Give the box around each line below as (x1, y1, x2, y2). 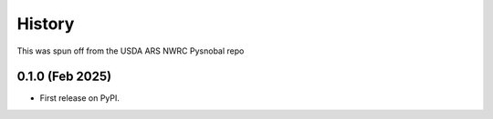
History (16, 14, 75, 34)
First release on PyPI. (39, 93, 121, 104)
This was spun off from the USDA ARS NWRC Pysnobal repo (16, 45, 245, 56)
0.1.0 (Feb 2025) (16, 69, 112, 84)
